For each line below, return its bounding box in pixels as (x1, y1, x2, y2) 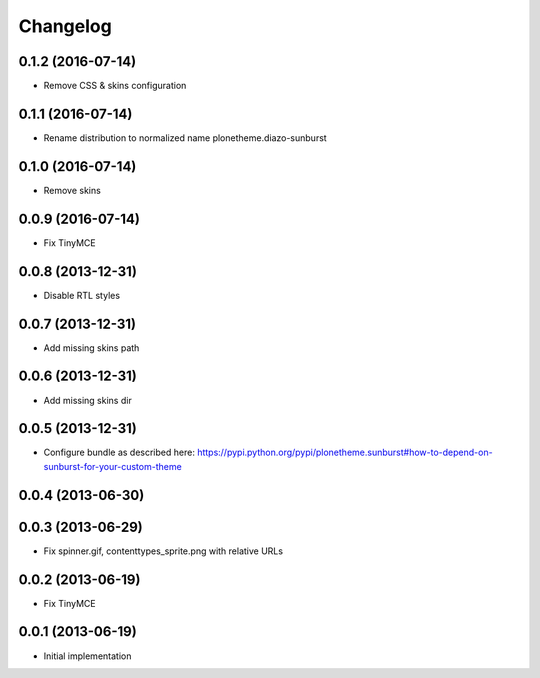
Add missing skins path (43, 341, 140, 354)
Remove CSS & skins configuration (43, 80, 187, 92)
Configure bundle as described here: (43, 446, 195, 459)
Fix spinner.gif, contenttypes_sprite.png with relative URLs (43, 545, 284, 557)
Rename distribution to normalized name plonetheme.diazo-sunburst (43, 131, 327, 144)
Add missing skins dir (43, 394, 132, 406)
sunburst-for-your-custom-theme (43, 460, 182, 472)
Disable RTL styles (43, 289, 120, 301)
